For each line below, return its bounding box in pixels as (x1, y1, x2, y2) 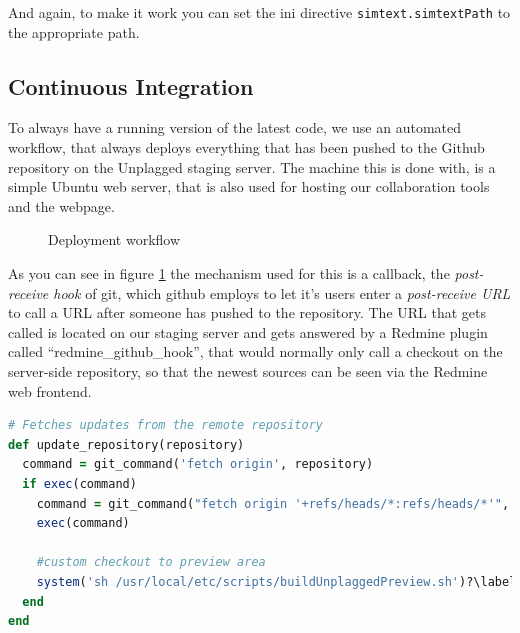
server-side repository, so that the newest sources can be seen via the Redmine (8, 360, 488, 381)
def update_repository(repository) (8, 437, 245, 452)
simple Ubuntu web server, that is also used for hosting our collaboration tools (8, 176, 490, 197)
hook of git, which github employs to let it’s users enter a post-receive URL (53, 282, 511, 303)
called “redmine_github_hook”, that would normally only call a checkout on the (8, 341, 503, 362)
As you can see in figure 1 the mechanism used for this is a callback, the (8, 263, 450, 284)
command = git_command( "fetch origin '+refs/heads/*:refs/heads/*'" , (36, 496, 510, 511)
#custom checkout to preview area (36, 555, 266, 570)
